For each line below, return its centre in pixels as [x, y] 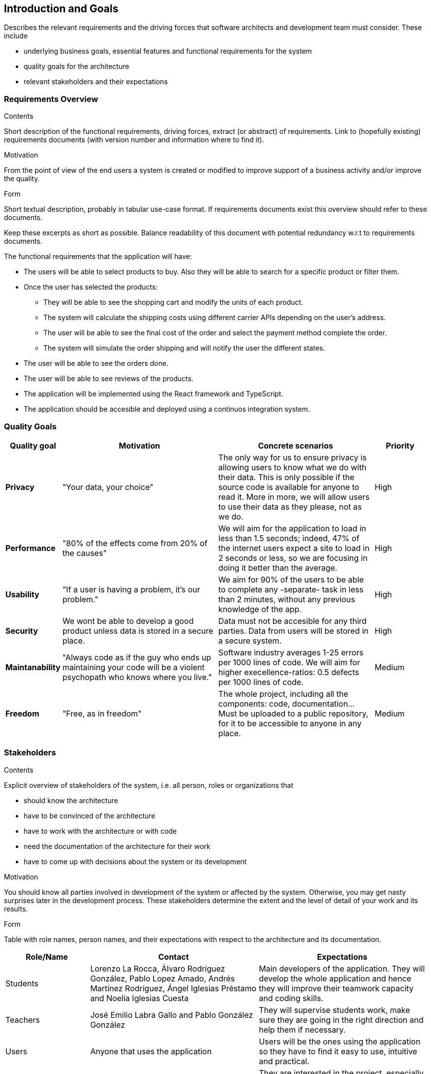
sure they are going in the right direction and [341, 1020]
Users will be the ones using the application [340, 1041]
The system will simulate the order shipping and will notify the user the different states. [184, 348]
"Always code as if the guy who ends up [137, 657]
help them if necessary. [302, 1029]
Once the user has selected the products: [91, 287]
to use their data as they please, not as [290, 506]
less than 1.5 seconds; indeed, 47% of [289, 538]
